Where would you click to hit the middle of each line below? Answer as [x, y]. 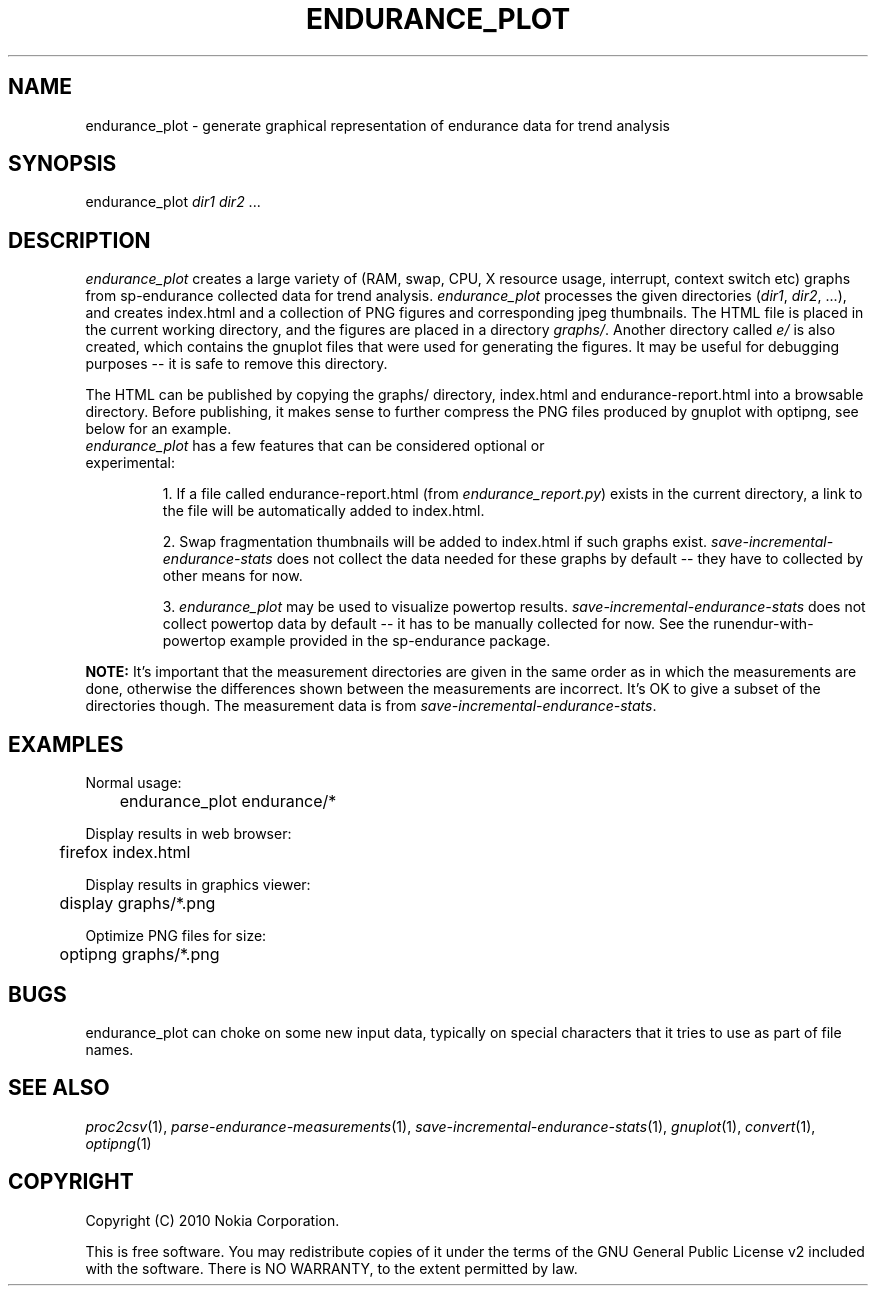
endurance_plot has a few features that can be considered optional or [315, 446]
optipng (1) [118, 1143]
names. [109, 1049]
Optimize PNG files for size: [176, 936]
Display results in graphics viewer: [198, 885]
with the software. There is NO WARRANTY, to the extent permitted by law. [331, 1268]
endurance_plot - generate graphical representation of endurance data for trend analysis [377, 125]
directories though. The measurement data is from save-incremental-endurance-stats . [371, 706]
